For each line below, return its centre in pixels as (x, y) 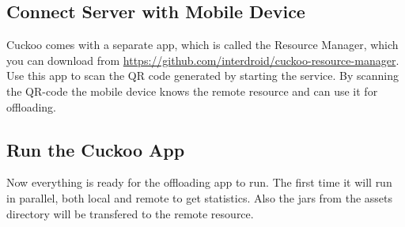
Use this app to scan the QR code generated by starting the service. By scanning (202, 76)
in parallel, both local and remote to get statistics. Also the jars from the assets (200, 197)
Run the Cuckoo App (96, 149)
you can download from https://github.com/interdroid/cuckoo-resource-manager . (203, 60)
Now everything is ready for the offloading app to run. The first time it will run (199, 182)
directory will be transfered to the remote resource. (130, 213)
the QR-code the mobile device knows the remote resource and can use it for (192, 91)
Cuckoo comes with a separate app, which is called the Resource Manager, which (202, 45)
